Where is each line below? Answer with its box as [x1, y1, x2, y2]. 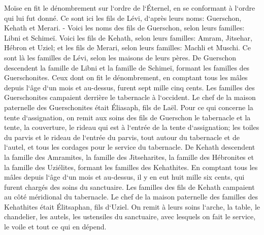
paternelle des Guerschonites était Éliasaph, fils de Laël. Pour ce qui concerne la [4, 102, 253, 112]
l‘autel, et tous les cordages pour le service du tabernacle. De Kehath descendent [4, 142, 255, 152]
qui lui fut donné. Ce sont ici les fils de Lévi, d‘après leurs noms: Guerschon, [4, 12, 242, 23]
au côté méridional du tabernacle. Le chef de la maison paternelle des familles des [4, 191, 258, 202]
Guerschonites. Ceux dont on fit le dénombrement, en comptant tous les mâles [4, 72, 248, 83]
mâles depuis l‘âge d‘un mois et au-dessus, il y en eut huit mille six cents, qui [4, 172, 245, 182]
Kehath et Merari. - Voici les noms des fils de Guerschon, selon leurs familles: [4, 22, 245, 33]
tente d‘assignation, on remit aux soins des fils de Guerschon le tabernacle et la [4, 112, 251, 122]
